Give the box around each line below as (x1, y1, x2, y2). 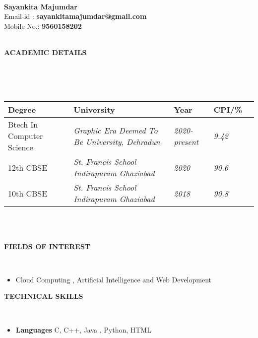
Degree (8, 104, 36, 116)
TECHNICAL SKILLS (4, 291, 83, 301)
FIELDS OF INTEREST (4, 241, 91, 251)
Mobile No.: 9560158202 (4, 20, 82, 31)
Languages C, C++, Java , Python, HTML (15, 324, 151, 335)
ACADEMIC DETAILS (4, 47, 87, 57)
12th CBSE (8, 161, 48, 173)
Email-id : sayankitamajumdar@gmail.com (4, 11, 147, 21)
